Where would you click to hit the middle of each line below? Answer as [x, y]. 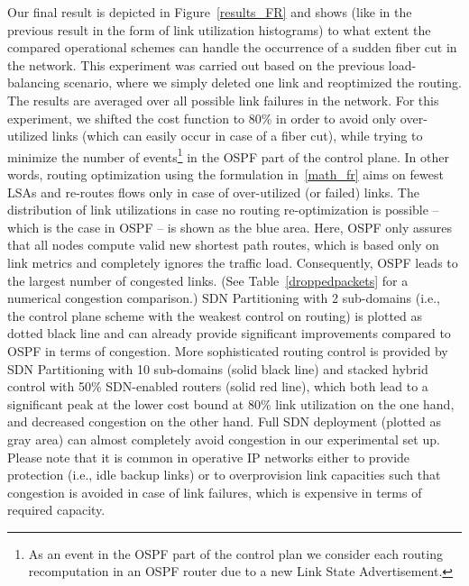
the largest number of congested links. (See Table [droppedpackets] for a [208, 280]
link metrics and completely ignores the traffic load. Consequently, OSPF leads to [233, 262]
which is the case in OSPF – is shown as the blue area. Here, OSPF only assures [230, 227]
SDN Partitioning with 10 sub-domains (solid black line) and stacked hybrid [218, 368]
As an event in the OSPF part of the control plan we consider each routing [235, 553]
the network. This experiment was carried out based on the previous [196, 64]
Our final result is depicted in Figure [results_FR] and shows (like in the [210, 12]
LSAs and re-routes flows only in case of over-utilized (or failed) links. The [213, 192]
